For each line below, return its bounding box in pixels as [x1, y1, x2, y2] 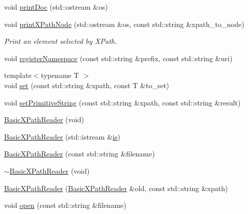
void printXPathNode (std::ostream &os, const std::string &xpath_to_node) [4, 18, 245, 29]
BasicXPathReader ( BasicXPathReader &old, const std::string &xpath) [4, 182, 228, 193]
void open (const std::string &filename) [4, 200, 127, 210]
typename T [41, 70, 79, 81]
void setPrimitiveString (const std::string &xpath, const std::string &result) [4, 97, 241, 108]
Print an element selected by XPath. [4, 36, 117, 46]
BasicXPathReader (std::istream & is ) [4, 131, 120, 142]
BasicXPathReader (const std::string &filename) [4, 148, 155, 159]
